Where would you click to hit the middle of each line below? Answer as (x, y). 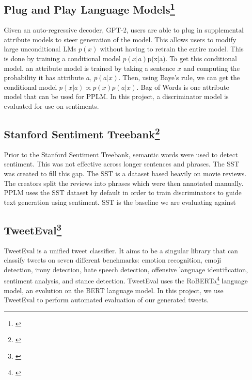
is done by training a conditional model (62, 58)
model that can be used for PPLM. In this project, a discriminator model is (116, 96)
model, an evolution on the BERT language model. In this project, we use (114, 290)
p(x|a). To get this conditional (192, 58)
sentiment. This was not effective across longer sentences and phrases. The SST (122, 164)
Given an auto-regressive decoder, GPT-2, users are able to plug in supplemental (124, 30)
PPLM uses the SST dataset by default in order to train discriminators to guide (123, 192)
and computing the (212, 68)
